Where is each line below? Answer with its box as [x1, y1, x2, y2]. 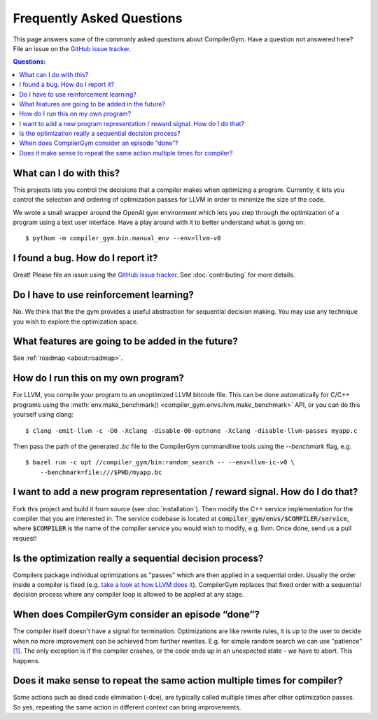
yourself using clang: [13, 410, 73, 419]
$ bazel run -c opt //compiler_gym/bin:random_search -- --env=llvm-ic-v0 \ [25, 459, 295, 466]
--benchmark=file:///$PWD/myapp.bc [39, 468, 162, 476]
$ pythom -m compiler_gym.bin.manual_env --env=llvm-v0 [25, 235, 221, 242]
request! [13, 534, 38, 542]
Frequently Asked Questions [13, 11, 183, 26]
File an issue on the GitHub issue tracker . [13, 44, 132, 53]
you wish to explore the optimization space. [13, 317, 139, 326]
